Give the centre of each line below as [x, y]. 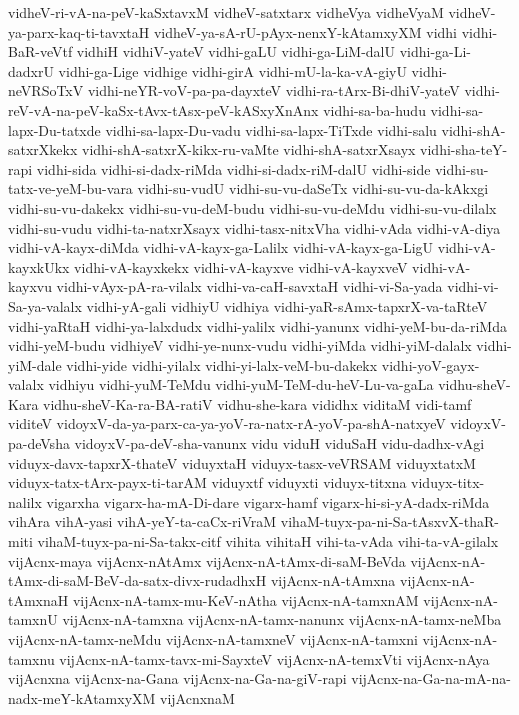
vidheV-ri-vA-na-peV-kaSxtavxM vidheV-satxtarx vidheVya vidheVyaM [226, 12]
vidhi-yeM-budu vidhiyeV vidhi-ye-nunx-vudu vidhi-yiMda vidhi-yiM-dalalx [240, 345]
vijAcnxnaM [197, 697]
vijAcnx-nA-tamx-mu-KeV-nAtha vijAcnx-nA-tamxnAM [245, 599]
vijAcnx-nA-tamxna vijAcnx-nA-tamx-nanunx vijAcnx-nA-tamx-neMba [282, 619]
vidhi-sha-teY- [464, 149]
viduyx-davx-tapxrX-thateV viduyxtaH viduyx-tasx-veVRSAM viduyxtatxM [242, 462]
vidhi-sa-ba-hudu [374, 109]
